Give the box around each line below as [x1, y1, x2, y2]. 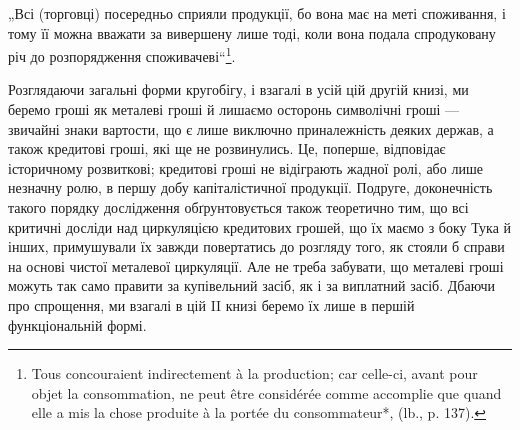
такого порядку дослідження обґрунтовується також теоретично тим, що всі [8, 197, 469, 217]
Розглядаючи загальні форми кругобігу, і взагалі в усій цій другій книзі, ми [8, 79, 469, 100]
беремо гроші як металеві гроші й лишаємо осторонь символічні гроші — [8, 99, 460, 120]
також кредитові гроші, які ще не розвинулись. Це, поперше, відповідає [8, 138, 446, 159]
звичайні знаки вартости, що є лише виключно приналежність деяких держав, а [8, 118, 494, 139]
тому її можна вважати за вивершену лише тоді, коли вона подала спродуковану [8, 22, 496, 43]
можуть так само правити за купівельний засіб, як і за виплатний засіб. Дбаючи [8, 275, 496, 296]
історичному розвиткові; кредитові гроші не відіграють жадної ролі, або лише [8, 157, 483, 178]
